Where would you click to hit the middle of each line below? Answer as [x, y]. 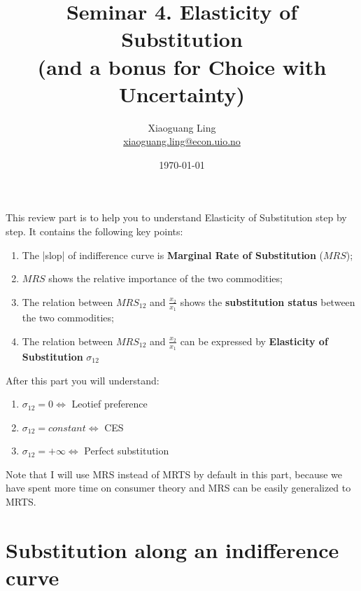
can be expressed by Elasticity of [254, 341]
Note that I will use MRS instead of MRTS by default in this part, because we [174, 474]
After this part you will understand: [83, 380]
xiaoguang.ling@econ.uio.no [182, 141]
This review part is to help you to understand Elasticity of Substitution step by [176, 217]
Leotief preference [109, 404]
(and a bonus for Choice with [182, 66]
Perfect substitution [127, 451]
